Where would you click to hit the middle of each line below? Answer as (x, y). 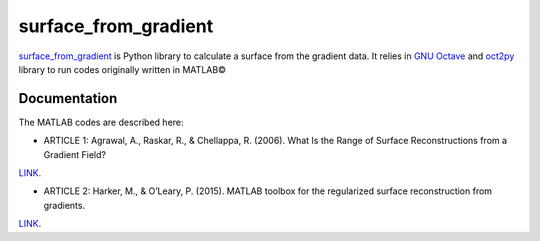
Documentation (68, 98)
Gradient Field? (75, 154)
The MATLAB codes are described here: (101, 122)
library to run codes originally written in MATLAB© (122, 69)
